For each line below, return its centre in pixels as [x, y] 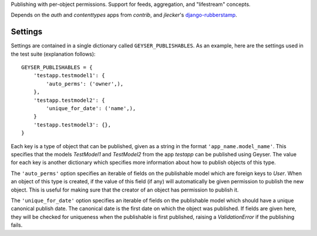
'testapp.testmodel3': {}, [72, 125]
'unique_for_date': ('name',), [91, 109]
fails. [17, 225]
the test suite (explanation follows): [53, 54]
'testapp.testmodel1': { [69, 76]
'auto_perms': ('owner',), [85, 84]
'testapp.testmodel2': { [69, 100]
